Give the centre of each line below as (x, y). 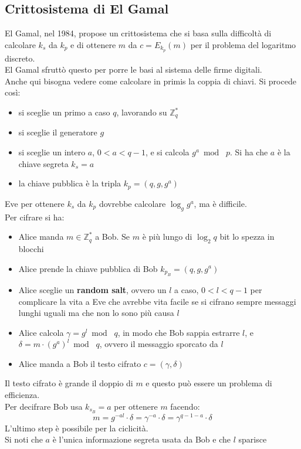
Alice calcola (41, 332)
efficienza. (22, 395)
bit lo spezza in (247, 237)
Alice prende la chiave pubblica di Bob (88, 268)
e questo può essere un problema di (209, 383)
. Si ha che (249, 152)
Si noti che (24, 439)
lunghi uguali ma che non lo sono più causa (96, 313)
